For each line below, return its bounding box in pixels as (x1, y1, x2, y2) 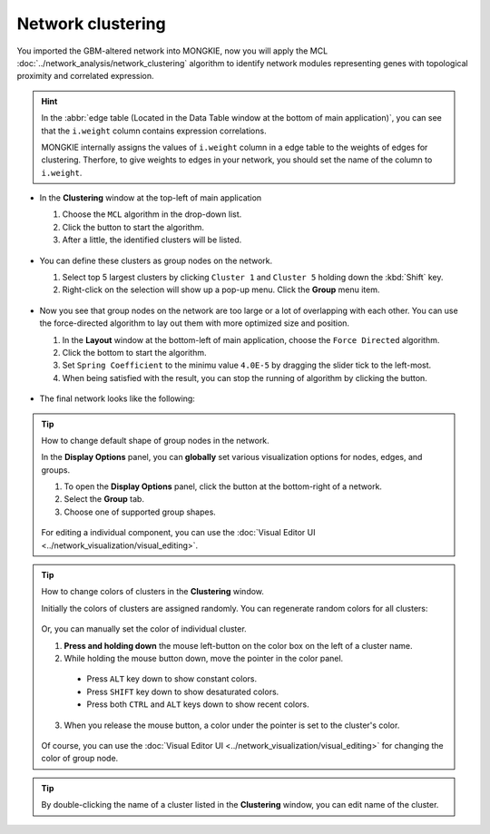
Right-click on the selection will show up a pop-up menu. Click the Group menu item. (62, 284, 380, 295)
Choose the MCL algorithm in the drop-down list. (62, 209, 242, 220)
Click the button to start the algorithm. (62, 221, 204, 232)
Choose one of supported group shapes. (64, 506, 217, 517)
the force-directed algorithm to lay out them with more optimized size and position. (39, 318, 349, 329)
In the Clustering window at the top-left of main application (39, 192, 262, 203)
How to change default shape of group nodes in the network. (41, 435, 269, 446)
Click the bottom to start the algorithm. (62, 347, 208, 358)
